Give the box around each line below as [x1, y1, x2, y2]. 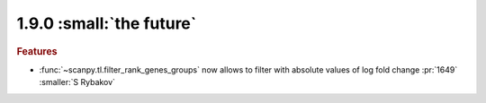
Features [16, 45, 58, 57]
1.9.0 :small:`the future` [16, 13, 197, 33]
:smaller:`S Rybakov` [39, 77, 116, 88]
